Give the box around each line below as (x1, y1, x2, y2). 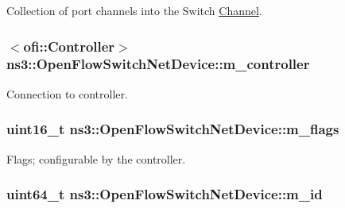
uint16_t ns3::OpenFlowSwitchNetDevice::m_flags (6, 119, 339, 139)
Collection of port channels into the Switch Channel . (6, 2, 262, 18)
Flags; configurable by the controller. (6, 150, 186, 167)
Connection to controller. (6, 85, 128, 102)
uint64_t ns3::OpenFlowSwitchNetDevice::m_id (6, 184, 323, 204)
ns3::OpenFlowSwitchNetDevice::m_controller (6, 54, 310, 74)
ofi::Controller (23, 36, 115, 56)
